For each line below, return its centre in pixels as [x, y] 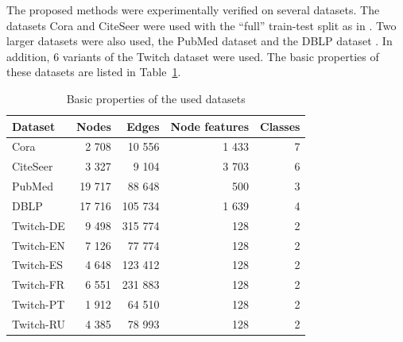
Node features [210, 126]
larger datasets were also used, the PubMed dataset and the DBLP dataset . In [200, 41]
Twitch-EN [39, 245]
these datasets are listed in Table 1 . [94, 72]
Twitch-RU [39, 324]
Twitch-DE [39, 225]
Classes [280, 126]
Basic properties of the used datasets [156, 98]
